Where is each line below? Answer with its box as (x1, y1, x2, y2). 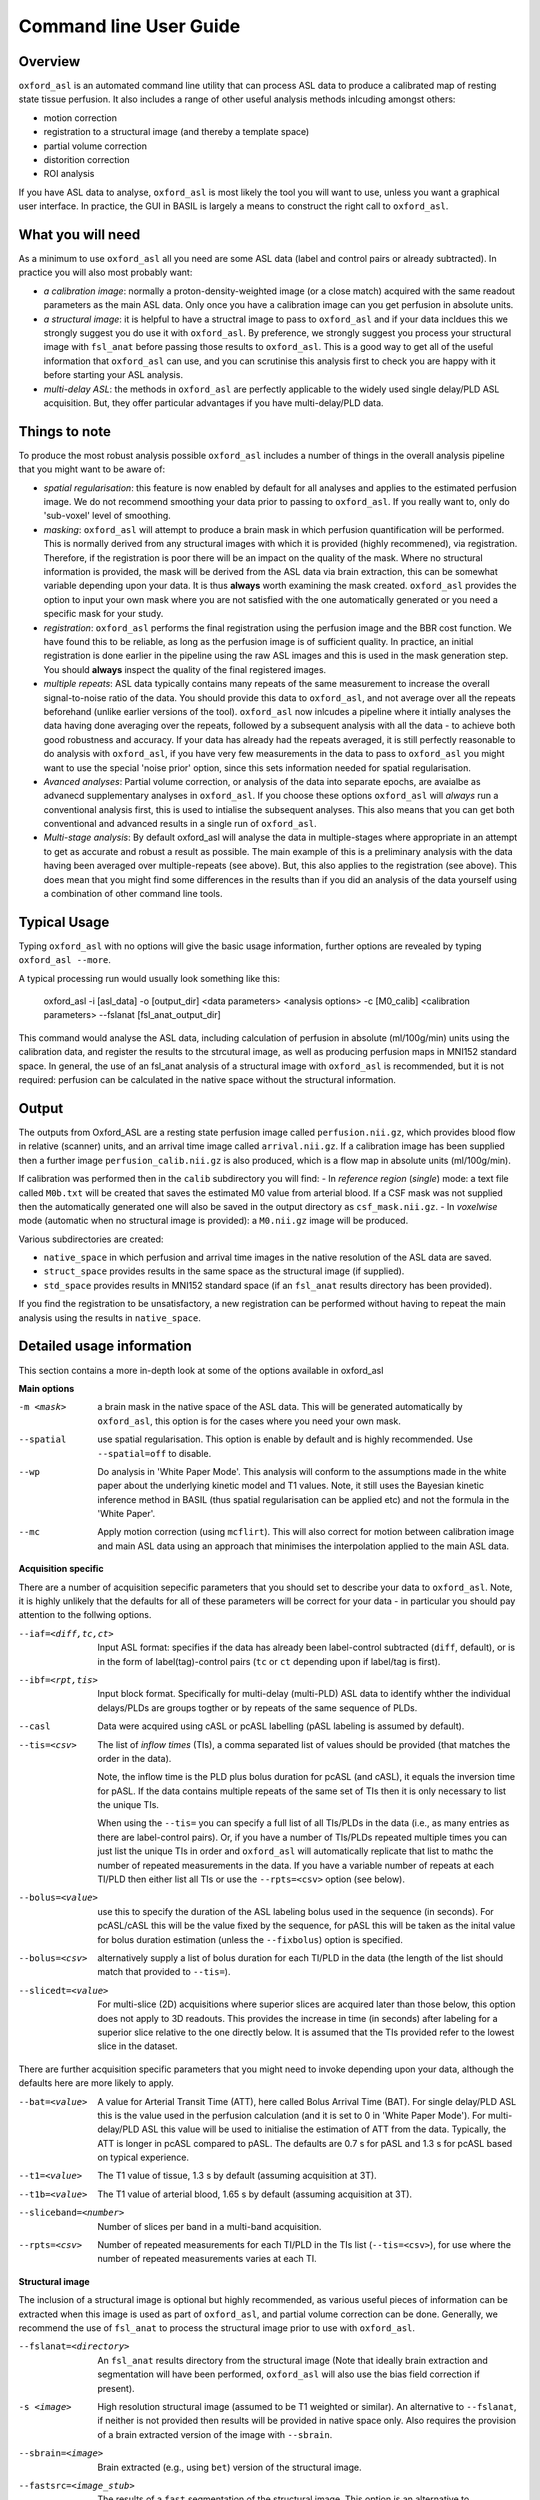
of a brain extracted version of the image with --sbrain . (97, 2428, 333, 2440)
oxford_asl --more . (18, 954, 112, 966)
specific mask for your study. (43, 608, 164, 620)
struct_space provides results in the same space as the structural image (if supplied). (43, 1265, 405, 1277)
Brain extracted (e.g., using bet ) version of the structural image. (97, 2461, 362, 2473)
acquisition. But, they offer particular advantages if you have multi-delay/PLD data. (43, 397, 384, 409)
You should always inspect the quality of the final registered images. (43, 663, 327, 675)
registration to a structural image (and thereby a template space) (43, 126, 310, 138)
